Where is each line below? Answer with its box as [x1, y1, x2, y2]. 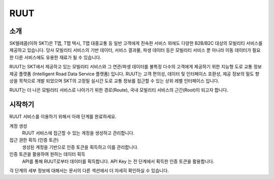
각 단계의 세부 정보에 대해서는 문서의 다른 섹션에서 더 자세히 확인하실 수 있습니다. [9, 167, 169, 174]
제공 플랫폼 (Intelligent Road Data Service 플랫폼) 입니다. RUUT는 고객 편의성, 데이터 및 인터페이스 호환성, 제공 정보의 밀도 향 [9, 71, 260, 77]
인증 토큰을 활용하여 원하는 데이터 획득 [9, 151, 86, 157]
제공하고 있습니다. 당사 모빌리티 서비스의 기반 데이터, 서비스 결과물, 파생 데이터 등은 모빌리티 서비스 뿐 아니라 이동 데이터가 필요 [9, 47, 261, 53]
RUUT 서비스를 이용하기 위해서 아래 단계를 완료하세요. [9, 114, 117, 120]
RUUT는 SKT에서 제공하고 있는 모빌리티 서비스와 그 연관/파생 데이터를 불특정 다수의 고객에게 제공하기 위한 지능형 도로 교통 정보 [9, 64, 262, 70]
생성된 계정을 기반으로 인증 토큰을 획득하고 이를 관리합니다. [22, 144, 139, 150]
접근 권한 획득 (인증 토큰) [9, 137, 59, 143]
